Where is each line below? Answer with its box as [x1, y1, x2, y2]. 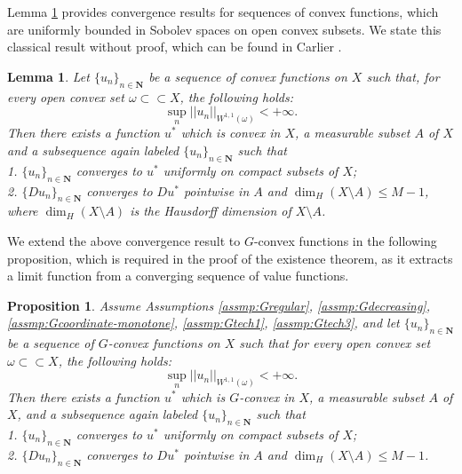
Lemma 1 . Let [7, 67, 90, 85]
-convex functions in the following [253, 231, 437, 249]
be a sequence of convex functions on [148, 67, 347, 85]
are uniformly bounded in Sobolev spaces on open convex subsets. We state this [7, 20, 442, 38]
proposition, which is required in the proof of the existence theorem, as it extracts [7, 249, 453, 267]
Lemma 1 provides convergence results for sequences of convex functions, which [7, 3, 439, 20]
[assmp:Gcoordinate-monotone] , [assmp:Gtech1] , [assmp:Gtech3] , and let [7, 313, 400, 332]
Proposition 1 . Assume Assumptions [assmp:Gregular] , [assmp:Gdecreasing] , [7, 296, 430, 314]
